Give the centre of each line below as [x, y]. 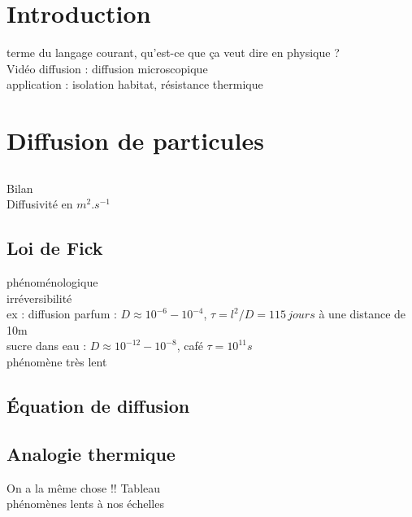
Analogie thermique [91, 453]
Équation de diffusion [98, 406]
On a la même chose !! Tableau [84, 487]
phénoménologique [52, 282]
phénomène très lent [57, 362]
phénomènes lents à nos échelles [85, 504]
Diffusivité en [40, 204]
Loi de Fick [55, 248]
